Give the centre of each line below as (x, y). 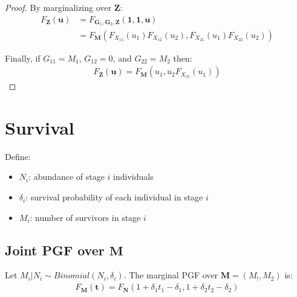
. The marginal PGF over (171, 275)
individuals (133, 177)
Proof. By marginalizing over (58, 7)
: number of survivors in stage (85, 217)
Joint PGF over (55, 250)
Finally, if (23, 58)
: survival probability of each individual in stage (114, 197)
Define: (18, 156)
